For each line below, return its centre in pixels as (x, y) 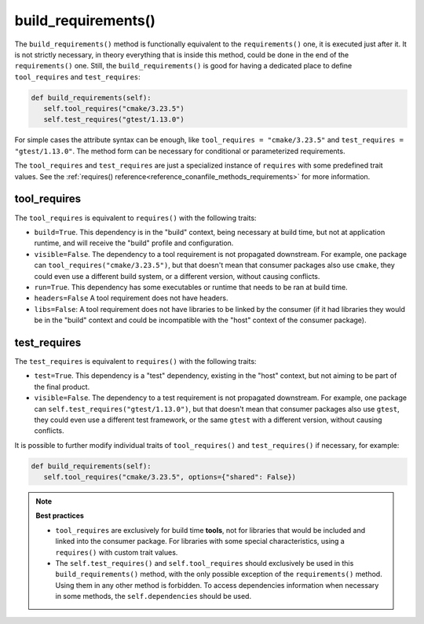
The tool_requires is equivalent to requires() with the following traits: (135, 218)
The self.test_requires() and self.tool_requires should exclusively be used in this (205, 563)
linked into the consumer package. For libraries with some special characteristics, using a (200, 541)
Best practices (60, 516)
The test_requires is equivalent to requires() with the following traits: (135, 361)
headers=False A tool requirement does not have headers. (131, 298)
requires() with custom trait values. (117, 552)
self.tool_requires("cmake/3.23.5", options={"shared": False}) (170, 477)
